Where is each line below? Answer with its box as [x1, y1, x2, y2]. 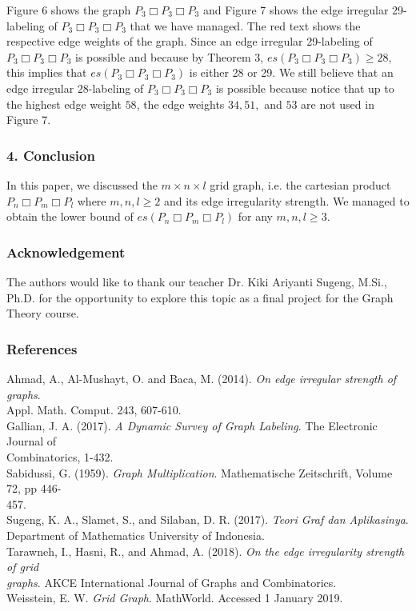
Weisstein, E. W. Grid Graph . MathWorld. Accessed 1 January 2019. [6, 589, 343, 606]
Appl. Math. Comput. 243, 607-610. [6, 401, 182, 418]
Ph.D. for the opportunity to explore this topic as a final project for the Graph [6, 289, 394, 305]
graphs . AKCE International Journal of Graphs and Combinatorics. [6, 573, 337, 590]
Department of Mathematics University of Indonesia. [6, 526, 265, 543]
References [6, 338, 78, 358]
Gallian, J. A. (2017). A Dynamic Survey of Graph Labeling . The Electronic [6, 417, 378, 433]
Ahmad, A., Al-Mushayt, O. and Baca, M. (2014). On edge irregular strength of [6, 369, 397, 386]
